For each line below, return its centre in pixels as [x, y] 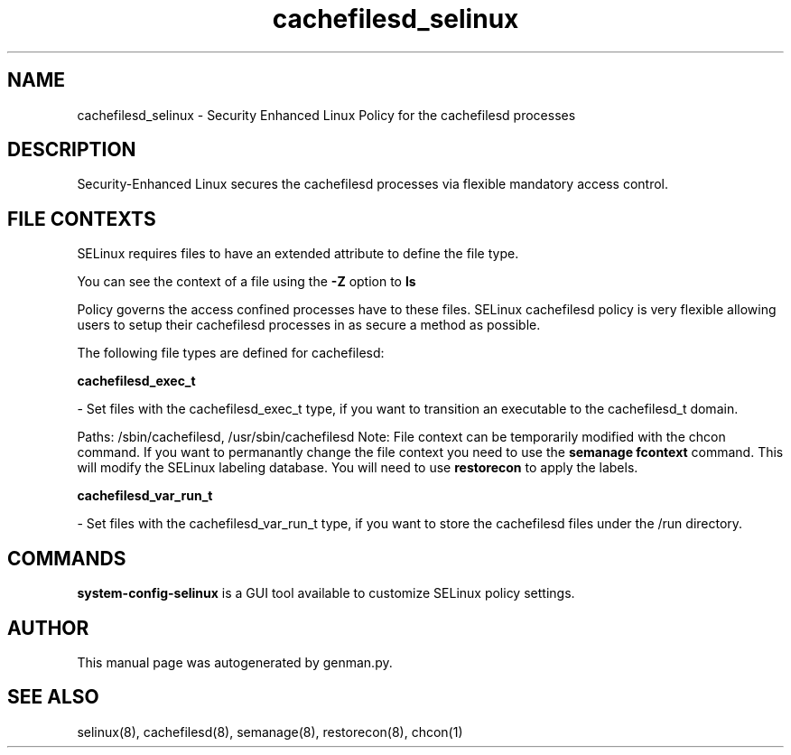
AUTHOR [48, 628]
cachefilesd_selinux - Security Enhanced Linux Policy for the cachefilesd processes [326, 115]
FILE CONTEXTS [82, 219]
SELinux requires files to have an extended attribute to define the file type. [298, 254]
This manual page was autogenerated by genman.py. [235, 662]
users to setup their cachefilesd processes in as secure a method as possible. [309, 325]
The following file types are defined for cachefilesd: [231, 353]
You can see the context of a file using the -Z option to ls [247, 282]
